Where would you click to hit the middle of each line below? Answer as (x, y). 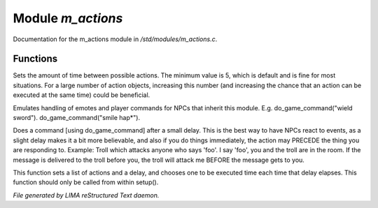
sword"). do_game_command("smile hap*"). (76, 118)
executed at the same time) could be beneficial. (82, 95)
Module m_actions (68, 18)
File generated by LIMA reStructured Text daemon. (86, 195)
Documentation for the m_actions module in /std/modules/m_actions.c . (115, 39)
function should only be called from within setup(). (86, 182)
